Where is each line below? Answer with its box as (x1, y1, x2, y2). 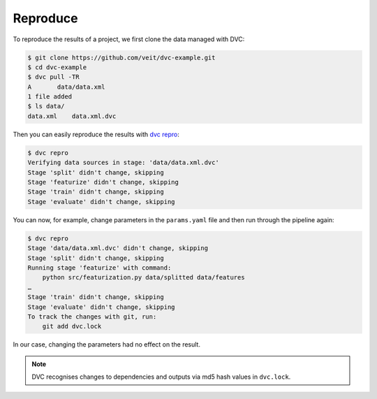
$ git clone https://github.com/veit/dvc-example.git (27, 53, 216, 61)
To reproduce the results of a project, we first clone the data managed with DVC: (13, 35, 245, 43)
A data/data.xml (27, 82, 105, 91)
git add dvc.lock (42, 322, 102, 331)
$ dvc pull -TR (27, 73, 80, 81)
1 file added (27, 93, 73, 101)
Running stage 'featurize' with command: (27, 263, 172, 272)
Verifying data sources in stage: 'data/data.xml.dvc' (27, 159, 219, 167)
